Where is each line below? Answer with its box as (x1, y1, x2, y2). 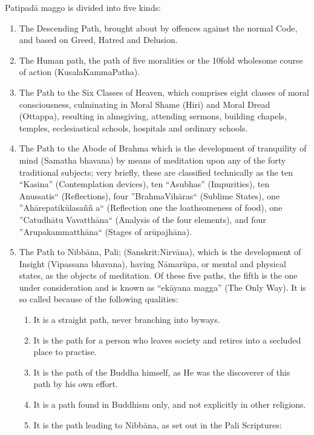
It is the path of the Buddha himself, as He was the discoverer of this (33, 365, 290, 378)
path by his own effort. (33, 377, 118, 390)
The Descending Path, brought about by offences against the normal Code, (19, 21, 298, 34)
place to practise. (33, 345, 97, 358)
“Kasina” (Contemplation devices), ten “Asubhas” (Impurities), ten (19, 178, 270, 190)
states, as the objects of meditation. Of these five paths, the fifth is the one (19, 269, 298, 282)
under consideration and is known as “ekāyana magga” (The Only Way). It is (19, 281, 306, 293)
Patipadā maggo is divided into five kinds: (5, 1, 161, 13)
